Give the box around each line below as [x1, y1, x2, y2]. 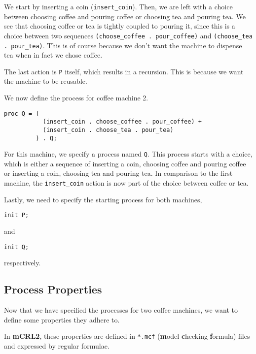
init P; [4, 212, 29, 219]
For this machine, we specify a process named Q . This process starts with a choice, [4, 149, 253, 159]
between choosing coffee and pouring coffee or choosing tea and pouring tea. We [4, 11, 246, 21]
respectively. [4, 257, 41, 268]
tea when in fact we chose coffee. [4, 50, 103, 60]
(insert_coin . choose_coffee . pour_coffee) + [42, 118, 202, 126]
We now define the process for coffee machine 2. [4, 93, 148, 102]
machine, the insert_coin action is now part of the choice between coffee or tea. [4, 178, 249, 188]
